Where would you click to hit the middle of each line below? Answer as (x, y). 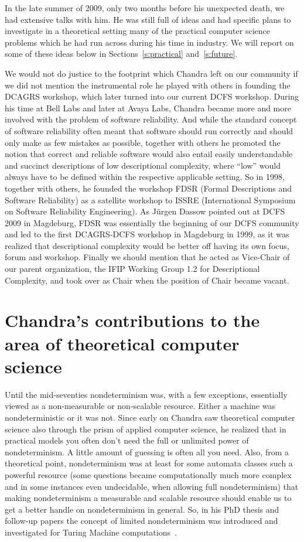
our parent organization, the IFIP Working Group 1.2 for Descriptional (132, 269)
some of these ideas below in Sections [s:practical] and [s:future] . (121, 54)
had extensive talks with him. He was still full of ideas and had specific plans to (148, 19)
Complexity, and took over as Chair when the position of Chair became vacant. (147, 280)
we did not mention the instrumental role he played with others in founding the (148, 85)
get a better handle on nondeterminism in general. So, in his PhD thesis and (142, 509)
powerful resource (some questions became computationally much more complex (148, 474)
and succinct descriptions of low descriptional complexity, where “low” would (143, 165)
